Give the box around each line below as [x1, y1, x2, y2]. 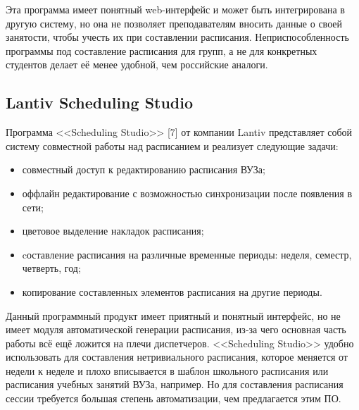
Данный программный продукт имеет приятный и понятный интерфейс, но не [6, 308, 341, 323]
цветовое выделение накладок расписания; [22, 223, 204, 238]
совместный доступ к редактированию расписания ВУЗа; [22, 162, 265, 177]
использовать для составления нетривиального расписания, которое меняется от [6, 349, 348, 364]
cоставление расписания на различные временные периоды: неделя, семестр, [22, 247, 352, 261]
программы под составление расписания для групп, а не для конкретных [6, 43, 317, 58]
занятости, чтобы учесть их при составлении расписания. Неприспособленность [6, 30, 349, 44]
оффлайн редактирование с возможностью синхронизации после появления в [22, 185, 353, 200]
